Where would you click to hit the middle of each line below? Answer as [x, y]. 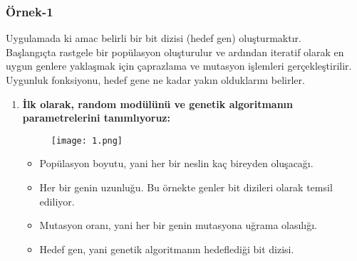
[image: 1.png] [87, 140]
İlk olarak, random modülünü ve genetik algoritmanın [158, 103]
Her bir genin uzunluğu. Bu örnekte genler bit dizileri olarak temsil [186, 187]
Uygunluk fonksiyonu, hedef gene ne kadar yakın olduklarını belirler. [155, 80]
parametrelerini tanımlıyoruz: [96, 118]
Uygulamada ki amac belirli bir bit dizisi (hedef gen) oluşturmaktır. [154, 38]
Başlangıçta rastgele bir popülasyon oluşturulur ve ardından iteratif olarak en [175, 52]
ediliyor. [57, 201]
